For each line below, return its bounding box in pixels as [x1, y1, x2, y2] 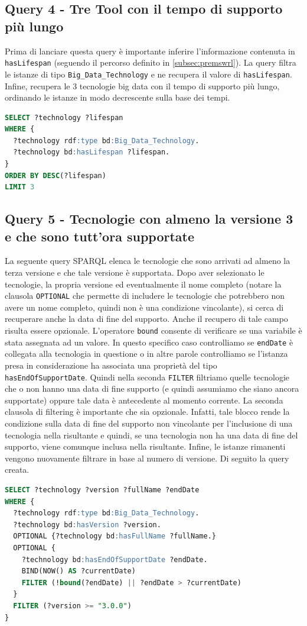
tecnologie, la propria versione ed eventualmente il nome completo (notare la [5, 277, 282, 290]
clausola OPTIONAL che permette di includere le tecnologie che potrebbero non [5, 289, 285, 302]
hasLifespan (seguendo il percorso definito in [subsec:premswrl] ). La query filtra [5, 56, 296, 69]
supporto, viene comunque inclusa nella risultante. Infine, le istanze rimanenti [5, 440, 286, 453]
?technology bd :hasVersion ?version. [13, 520, 161, 529]
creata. [5, 463, 30, 476]
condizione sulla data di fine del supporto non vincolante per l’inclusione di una [5, 417, 293, 429]
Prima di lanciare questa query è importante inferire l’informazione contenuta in [5, 44, 295, 57]
